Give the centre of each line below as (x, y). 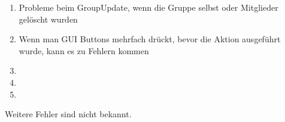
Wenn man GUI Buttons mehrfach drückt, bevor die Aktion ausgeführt (150, 39)
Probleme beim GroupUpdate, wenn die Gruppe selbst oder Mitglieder (148, 7)
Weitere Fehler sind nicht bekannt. (68, 114)
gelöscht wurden (48, 19)
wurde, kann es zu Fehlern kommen (84, 50)
